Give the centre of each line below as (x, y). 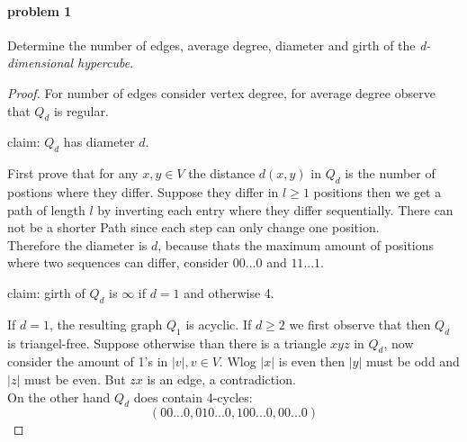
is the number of (390, 173)
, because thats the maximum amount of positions (296, 244)
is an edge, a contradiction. (221, 379)
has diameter (99, 142)
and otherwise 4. (229, 292)
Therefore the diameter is (77, 244)
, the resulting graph (106, 324)
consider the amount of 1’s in (88, 361)
